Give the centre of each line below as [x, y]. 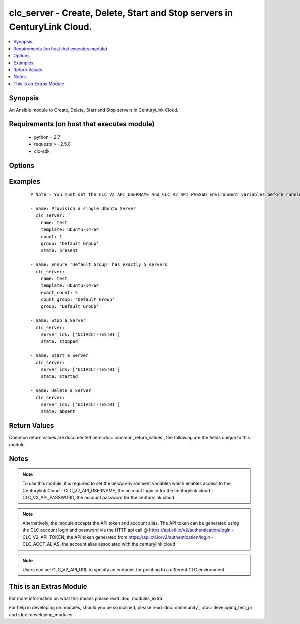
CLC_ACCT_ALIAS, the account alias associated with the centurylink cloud [99, 544]
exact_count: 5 [59, 293]
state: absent [58, 412]
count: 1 [51, 237]
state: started [59, 377]
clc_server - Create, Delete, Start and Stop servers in [121, 13]
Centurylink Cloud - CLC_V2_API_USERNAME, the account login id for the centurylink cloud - [118, 490]
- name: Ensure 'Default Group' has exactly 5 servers [99, 265]
